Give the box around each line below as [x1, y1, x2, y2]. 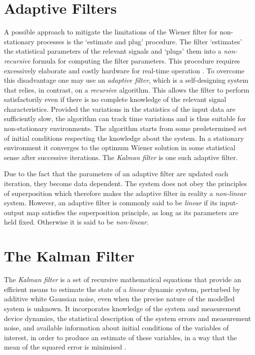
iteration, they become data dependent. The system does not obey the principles [4, 178, 247, 189]
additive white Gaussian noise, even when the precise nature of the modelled [4, 293, 235, 304]
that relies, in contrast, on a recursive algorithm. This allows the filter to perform [4, 84, 250, 95]
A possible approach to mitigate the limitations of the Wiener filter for [4, 27, 218, 37]
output [4, 207, 25, 217]
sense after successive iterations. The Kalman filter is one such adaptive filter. [4, 152, 238, 162]
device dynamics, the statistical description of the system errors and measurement [4, 313, 252, 323]
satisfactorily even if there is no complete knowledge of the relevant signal [4, 94, 226, 104]
